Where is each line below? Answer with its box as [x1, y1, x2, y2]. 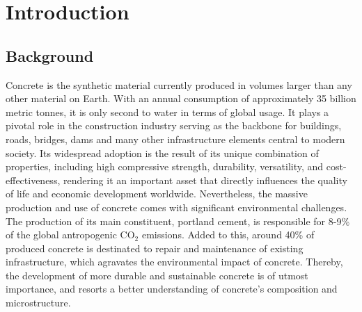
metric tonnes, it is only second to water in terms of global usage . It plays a [6, 104, 329, 119]
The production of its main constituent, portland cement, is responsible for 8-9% [6, 213, 350, 228]
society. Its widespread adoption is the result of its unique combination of [6, 145, 319, 160]
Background [6, 44, 94, 66]
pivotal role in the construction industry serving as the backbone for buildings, [6, 118, 342, 133]
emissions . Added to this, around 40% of [141, 227, 315, 242]
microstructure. [6, 295, 71, 310]
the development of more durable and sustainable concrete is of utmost [6, 268, 308, 282]
